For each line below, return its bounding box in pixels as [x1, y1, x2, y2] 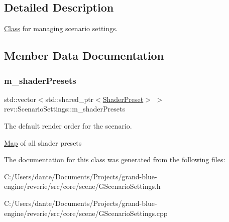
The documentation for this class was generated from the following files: [4, 154, 225, 165]
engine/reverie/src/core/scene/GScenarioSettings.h [4, 181, 161, 191]
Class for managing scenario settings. [4, 23, 118, 34]
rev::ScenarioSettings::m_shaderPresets [4, 103, 126, 114]
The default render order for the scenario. [4, 120, 132, 131]
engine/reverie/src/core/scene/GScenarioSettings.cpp [4, 207, 168, 218]
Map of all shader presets [4, 137, 82, 148]
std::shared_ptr [45, 93, 94, 104]
